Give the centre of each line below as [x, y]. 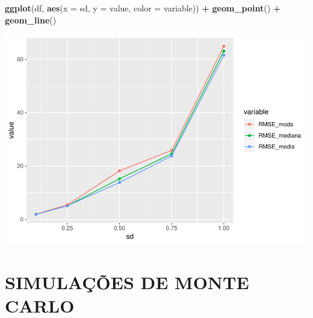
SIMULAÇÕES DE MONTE [127, 282]
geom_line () [31, 20]
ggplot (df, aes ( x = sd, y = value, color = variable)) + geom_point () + [143, 8]
